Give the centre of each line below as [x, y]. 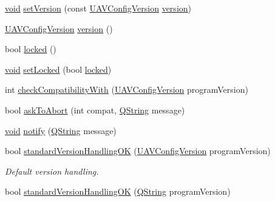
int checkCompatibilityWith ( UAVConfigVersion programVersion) [127, 89]
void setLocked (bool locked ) [58, 69]
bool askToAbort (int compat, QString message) [95, 109]
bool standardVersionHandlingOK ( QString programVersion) [118, 191]
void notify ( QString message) [61, 130]
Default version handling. [52, 171]
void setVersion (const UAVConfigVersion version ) [98, 8]
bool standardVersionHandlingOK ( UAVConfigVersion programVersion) [138, 151]
